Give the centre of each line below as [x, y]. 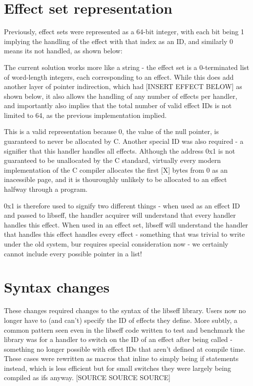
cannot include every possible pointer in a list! [73, 253]
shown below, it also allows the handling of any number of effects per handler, [121, 96]
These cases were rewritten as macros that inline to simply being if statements [121, 358]
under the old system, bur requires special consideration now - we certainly [116, 244]
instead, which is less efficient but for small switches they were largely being [117, 368]
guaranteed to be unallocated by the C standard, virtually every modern [113, 160]
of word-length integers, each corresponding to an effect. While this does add [119, 77]
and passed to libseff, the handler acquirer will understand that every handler [120, 215]
